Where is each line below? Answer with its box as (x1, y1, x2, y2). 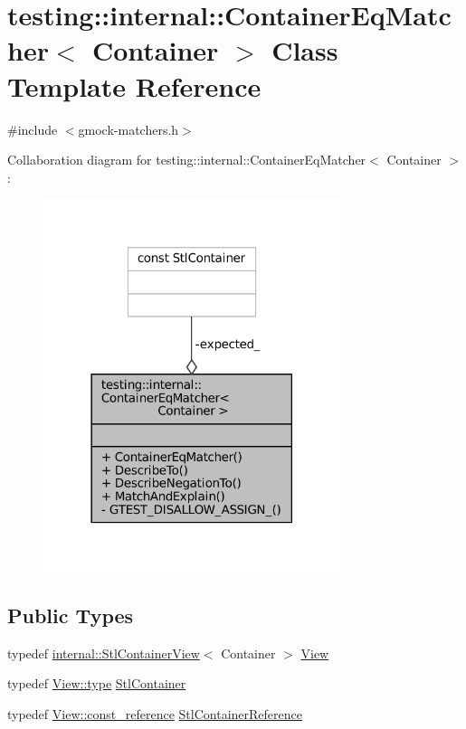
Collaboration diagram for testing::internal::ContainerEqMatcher (7, 150, 366, 169)
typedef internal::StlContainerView (7, 643, 200, 662)
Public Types (7, 601, 134, 630)
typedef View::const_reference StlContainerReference (7, 705, 302, 724)
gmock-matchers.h (78, 119, 179, 138)
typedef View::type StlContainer (7, 674, 186, 693)
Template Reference (7, 67, 262, 104)
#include (7, 119, 58, 138)
